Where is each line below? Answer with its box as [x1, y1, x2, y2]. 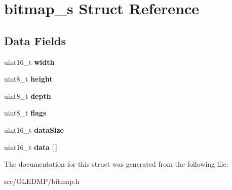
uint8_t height [4, 73, 53, 84]
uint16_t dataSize [4, 124, 64, 135]
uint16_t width [4, 56, 55, 67]
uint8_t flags [4, 107, 47, 118]
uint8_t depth [4, 90, 51, 101]
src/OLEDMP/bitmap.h [4, 175, 80, 186]
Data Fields [4, 32, 66, 48]
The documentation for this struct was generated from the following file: [4, 159, 228, 169]
